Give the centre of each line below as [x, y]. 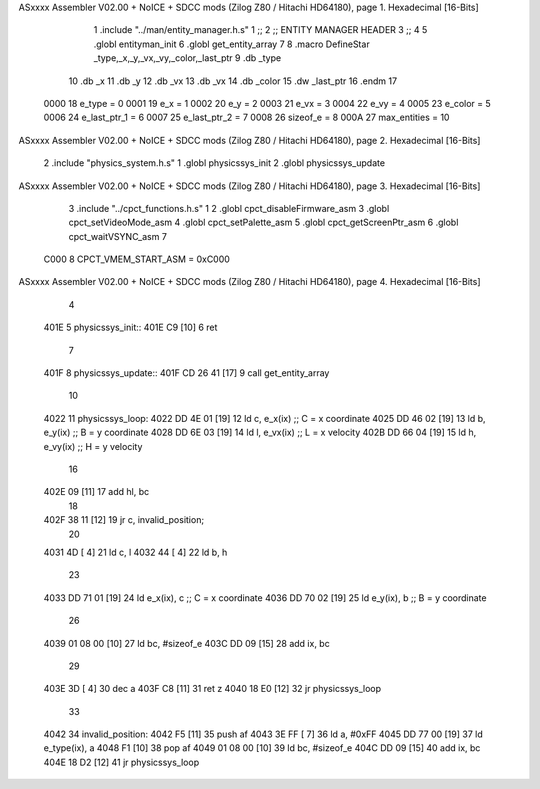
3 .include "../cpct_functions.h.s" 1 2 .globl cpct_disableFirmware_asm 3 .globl [229, 208]
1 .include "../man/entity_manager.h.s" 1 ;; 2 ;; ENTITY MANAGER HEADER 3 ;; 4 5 [260, 30]
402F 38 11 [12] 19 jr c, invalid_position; [124, 520]
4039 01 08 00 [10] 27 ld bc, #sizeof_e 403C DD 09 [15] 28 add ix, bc [186, 643]
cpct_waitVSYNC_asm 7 [117, 236]
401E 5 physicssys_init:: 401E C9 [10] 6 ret [130, 327]
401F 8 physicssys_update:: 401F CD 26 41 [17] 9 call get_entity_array [186, 373]
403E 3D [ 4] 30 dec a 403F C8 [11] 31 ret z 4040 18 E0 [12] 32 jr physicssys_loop [212, 689]
